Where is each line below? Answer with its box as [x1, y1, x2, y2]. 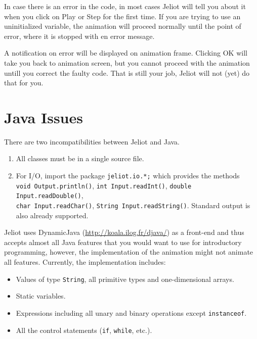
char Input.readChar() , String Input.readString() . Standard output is [16, 200, 250, 211]
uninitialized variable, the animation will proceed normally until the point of [4, 21, 241, 31]
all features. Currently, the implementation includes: [4, 257, 166, 267]
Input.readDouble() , [16, 190, 83, 201]
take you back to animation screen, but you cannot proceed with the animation [4, 57, 250, 68]
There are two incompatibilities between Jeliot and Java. [4, 136, 180, 147]
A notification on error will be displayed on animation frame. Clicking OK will [4, 47, 247, 58]
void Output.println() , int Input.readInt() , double [16, 180, 192, 190]
